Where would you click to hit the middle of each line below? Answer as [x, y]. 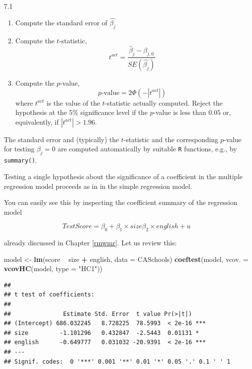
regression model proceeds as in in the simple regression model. [98, 186]
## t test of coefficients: [49, 295]
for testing [19, 149]
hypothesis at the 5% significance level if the [81, 112]
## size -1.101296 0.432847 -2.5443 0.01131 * [101, 333]
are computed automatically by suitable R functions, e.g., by [147, 149]
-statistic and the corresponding [171, 139]
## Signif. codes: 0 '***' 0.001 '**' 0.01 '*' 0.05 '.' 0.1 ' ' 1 [117, 361]
